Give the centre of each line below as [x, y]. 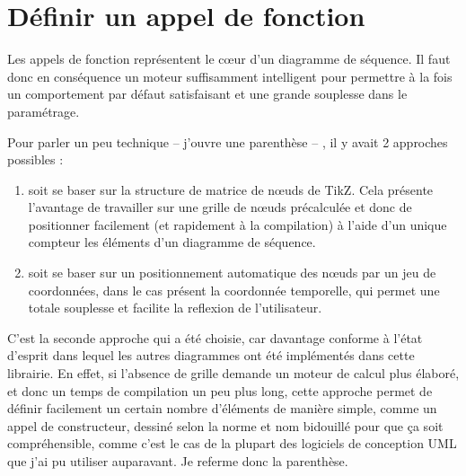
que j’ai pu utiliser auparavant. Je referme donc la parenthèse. [178, 461]
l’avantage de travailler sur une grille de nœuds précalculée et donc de [220, 207]
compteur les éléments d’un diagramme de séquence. [172, 242]
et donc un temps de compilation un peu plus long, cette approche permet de [220, 390]
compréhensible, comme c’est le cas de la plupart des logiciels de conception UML [232, 443]
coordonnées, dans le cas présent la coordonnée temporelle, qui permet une [234, 290]
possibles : [35, 159]
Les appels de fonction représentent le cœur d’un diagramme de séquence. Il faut [229, 59]
